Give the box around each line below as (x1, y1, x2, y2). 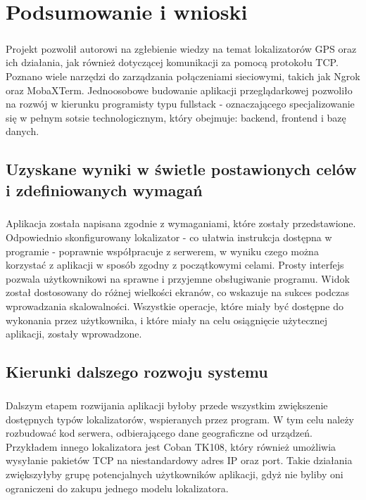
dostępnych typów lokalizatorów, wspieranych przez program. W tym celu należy (6, 411, 354, 426)
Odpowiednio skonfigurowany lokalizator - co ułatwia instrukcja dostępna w (6, 230, 332, 245)
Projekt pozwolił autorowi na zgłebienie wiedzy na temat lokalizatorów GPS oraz (6, 41, 357, 56)
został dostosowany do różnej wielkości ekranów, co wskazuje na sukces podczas (6, 285, 349, 300)
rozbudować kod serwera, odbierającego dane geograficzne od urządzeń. (6, 425, 313, 440)
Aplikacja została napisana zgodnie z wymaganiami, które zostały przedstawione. (6, 216, 356, 231)
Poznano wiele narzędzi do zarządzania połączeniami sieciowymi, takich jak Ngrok (6, 68, 360, 83)
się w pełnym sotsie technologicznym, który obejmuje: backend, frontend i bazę (6, 110, 346, 124)
